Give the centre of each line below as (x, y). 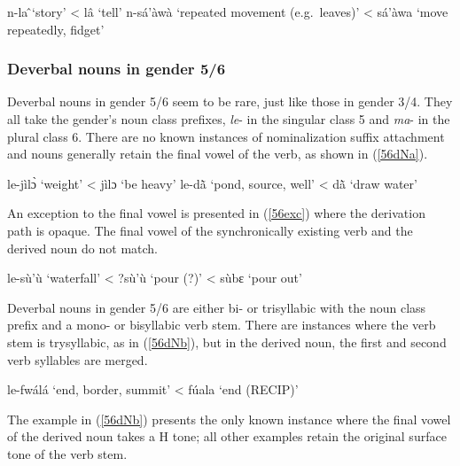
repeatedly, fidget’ (56, 29)
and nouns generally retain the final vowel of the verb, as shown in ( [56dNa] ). (218, 154)
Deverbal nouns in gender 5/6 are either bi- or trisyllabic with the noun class (217, 307)
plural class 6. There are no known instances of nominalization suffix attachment (226, 136)
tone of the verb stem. (67, 453)
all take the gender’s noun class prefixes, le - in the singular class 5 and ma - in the (229, 119)
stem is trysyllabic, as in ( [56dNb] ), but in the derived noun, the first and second (227, 342)
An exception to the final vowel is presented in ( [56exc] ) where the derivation (216, 213)
